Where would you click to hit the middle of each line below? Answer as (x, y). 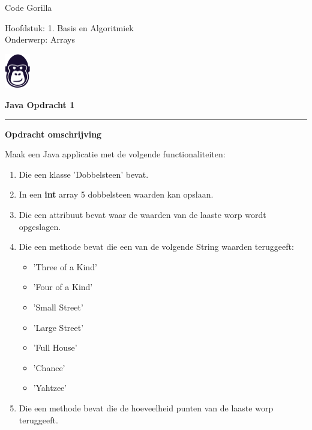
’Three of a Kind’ (65, 266)
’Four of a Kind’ (63, 287)
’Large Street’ (58, 327)
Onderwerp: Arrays (40, 39)
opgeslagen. (40, 226)
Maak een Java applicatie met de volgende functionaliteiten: (115, 154)
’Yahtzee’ (50, 388)
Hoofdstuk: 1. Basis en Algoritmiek (69, 27)
